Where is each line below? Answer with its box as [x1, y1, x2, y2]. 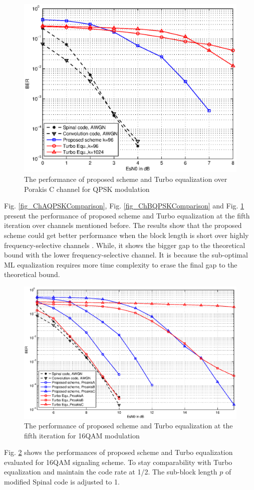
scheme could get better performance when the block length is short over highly [4, 229, 249, 240]
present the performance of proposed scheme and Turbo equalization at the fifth [4, 210, 250, 220]
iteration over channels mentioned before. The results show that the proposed [4, 220, 242, 230]
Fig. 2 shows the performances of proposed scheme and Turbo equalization [4, 447, 233, 457]
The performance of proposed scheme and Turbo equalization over [24, 173, 227, 184]
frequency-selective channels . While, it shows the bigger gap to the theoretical [4, 239, 245, 250]
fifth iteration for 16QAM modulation [24, 430, 140, 440]
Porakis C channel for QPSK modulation [24, 183, 150, 194]
